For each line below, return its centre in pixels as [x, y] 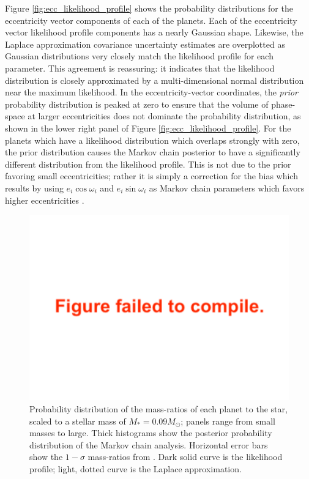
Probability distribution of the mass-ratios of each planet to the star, [158, 408]
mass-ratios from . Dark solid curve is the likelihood [185, 457]
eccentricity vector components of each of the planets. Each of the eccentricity [151, 20]
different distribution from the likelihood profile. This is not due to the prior [148, 164]
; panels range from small [228, 421]
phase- [283, 104]
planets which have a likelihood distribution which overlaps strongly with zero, [152, 140]
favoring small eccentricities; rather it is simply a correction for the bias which [151, 176]
